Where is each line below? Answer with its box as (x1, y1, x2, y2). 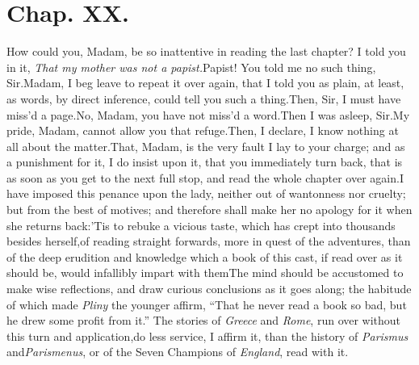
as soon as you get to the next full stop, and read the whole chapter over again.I (6, 169, 404, 186)
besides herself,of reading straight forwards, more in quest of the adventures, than (6, 233, 411, 250)
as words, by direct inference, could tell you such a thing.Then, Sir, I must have (6, 90, 401, 107)
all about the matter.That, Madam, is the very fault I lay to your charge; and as (6, 137, 405, 154)
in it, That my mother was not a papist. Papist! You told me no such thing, (6, 58, 376, 75)
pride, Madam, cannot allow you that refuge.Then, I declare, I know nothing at (6, 122, 399, 139)
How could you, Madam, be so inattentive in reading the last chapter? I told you (6, 43, 406, 60)
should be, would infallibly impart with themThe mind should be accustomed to (6, 264, 404, 281)
